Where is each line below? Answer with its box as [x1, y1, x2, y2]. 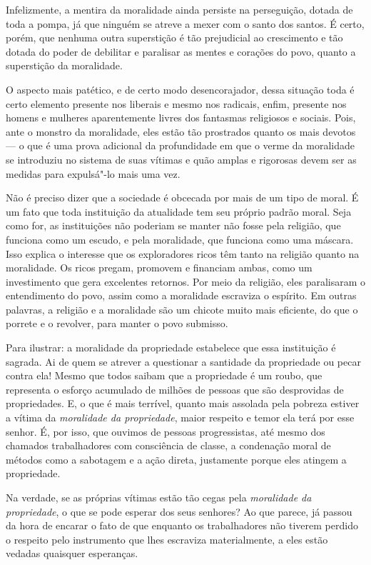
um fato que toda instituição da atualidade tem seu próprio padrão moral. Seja [6, 204, 352, 219]
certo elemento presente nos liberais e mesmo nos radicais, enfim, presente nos [6, 96, 347, 111]
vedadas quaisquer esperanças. [6, 546, 138, 561]
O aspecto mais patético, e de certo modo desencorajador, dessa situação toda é [6, 81, 355, 96]
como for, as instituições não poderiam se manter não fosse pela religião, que [6, 218, 341, 233]
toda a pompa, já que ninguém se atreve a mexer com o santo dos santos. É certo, [6, 16, 365, 31]
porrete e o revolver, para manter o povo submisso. [6, 316, 228, 331]
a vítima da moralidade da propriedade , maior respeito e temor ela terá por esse [6, 410, 355, 425]
